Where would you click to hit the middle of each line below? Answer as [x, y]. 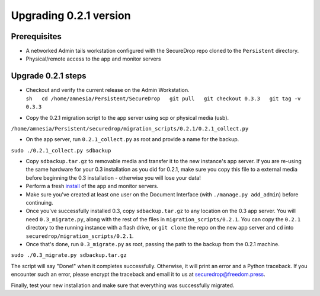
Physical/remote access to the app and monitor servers [93, 59]
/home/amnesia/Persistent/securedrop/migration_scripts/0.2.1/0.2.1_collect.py [130, 128]
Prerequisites [36, 36]
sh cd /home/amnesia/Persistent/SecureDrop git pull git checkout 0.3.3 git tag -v [163, 98]
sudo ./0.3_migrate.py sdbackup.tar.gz [69, 255]
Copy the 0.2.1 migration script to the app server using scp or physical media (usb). [127, 117]
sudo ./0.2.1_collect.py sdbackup [61, 150]
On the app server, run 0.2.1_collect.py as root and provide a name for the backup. [132, 139]
